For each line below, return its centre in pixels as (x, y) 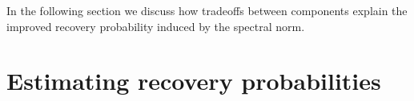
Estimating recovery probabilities (194, 81)
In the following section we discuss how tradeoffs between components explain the (207, 10)
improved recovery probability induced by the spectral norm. (156, 26)
